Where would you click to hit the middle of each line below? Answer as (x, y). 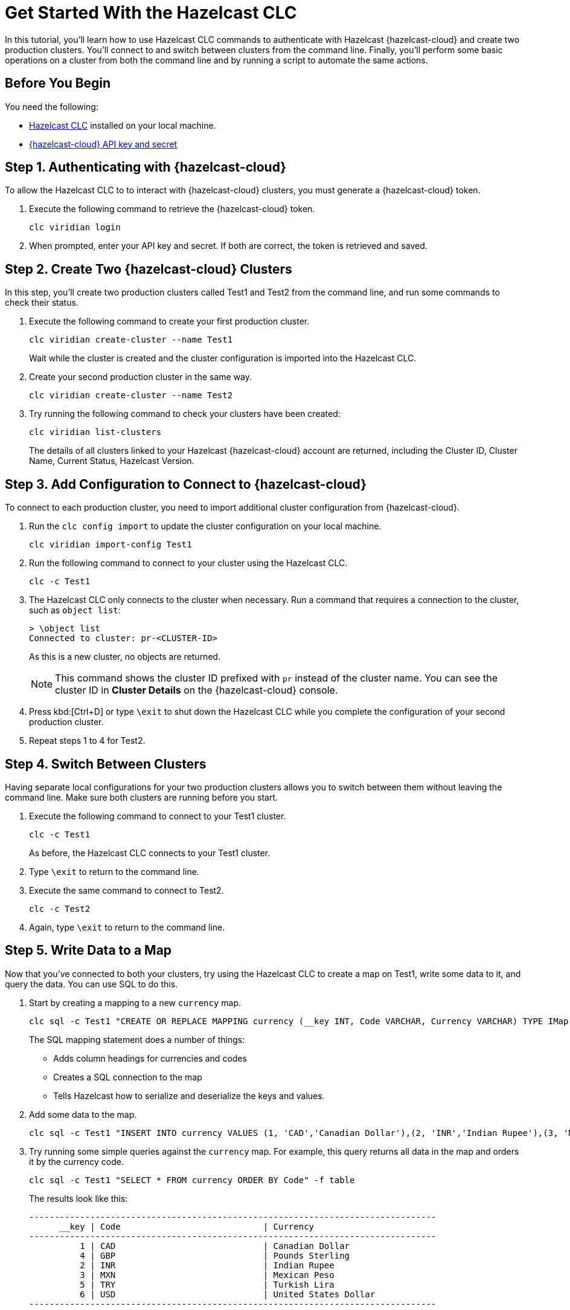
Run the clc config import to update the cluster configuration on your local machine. (205, 526)
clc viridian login (75, 227)
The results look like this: (78, 1198)
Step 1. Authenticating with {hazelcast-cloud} (146, 167)
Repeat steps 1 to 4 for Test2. (87, 741)
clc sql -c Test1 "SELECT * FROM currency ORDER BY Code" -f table (192, 1180)
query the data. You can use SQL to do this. (91, 984)
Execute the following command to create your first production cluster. (169, 321)
